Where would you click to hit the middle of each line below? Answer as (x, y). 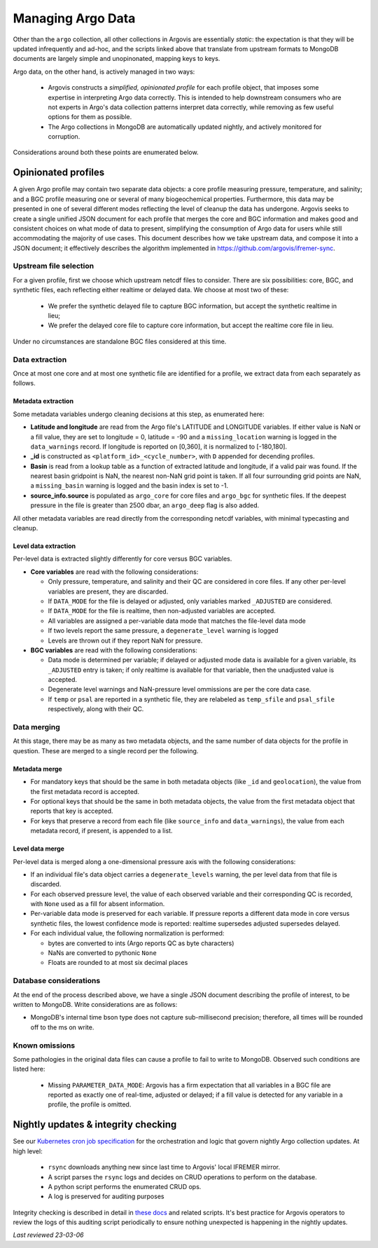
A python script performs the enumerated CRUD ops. (125, 1186)
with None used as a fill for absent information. (98, 904)
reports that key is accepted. (72, 811)
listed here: (29, 1069)
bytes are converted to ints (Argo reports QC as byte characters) (141, 943)
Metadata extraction (43, 401)
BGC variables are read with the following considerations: (114, 650)
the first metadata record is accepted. (85, 791)
